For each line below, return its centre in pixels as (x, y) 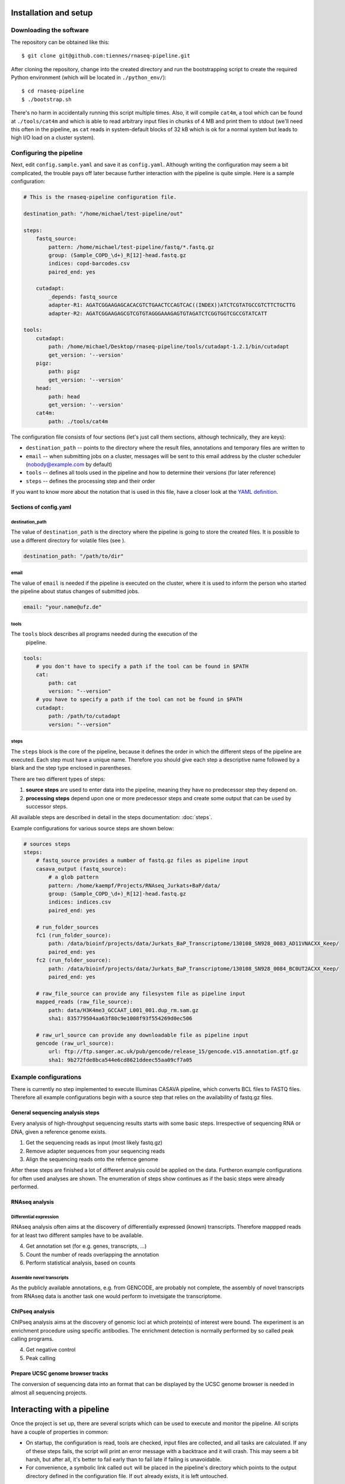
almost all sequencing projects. (49, 1393)
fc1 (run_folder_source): (74, 935)
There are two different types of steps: (58, 779)
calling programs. (32, 1339)
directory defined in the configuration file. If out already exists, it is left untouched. (127, 1476)
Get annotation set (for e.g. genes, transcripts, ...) (86, 1246)
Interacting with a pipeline (60, 1410)
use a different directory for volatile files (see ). (68, 540)
